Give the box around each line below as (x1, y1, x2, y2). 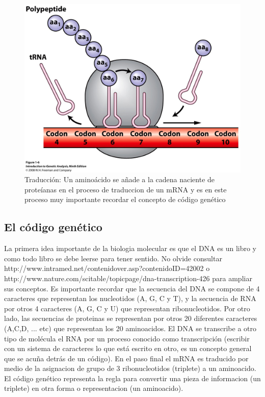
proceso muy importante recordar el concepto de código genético (24, 194, 226, 205)
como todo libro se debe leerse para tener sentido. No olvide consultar (4, 253, 222, 263)
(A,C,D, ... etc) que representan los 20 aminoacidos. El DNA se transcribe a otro (4, 322, 257, 333)
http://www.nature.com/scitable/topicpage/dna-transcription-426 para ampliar (4, 272, 252, 283)
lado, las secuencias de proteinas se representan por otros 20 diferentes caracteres (4, 313, 257, 324)
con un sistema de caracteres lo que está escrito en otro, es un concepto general (4, 343, 252, 354)
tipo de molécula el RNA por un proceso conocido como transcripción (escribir (4, 333, 250, 343)
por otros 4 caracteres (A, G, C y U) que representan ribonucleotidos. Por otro (4, 303, 250, 313)
